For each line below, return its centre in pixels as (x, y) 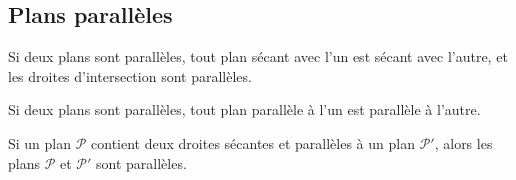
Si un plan (40, 142)
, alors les (463, 142)
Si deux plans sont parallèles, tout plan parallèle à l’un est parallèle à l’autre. (244, 109)
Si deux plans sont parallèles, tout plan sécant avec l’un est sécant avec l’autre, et (258, 56)
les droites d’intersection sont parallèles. (130, 75)
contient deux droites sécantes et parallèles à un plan (253, 142)
